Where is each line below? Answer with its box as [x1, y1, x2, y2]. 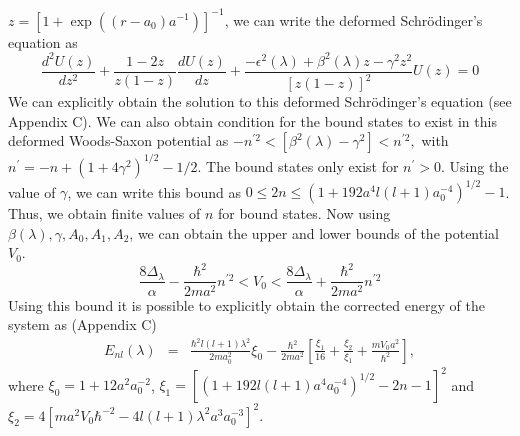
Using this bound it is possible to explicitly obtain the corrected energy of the [8, 294, 485, 315]
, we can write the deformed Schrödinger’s [224, 9, 483, 30]
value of [8, 181, 56, 202]
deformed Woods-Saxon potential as [8, 130, 229, 151]
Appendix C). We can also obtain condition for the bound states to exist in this [8, 110, 497, 131]
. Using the [441, 155, 509, 176]
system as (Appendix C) [8, 314, 157, 335]
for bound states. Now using [218, 203, 391, 224]
